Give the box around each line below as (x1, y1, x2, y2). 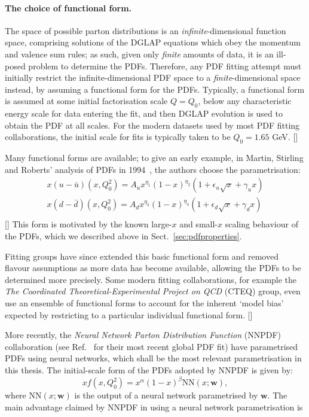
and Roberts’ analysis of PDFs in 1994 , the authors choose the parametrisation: (5, 163, 301, 175)
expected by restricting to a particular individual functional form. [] (5, 308, 253, 321)
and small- (179, 218, 218, 230)
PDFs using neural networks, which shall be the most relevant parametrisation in (5, 352, 302, 364)
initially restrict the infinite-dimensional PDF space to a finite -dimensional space (5, 71, 301, 84)
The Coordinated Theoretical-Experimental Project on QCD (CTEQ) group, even (5, 285, 301, 297)
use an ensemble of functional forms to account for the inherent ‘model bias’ (5, 296, 284, 309)
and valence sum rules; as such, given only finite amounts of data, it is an (5, 47, 274, 60)
